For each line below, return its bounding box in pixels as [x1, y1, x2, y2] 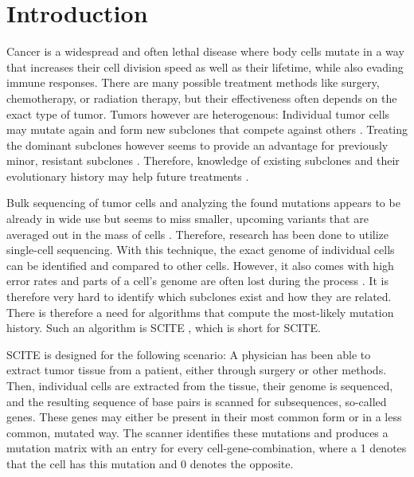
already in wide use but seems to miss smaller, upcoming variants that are [6, 210, 369, 227]
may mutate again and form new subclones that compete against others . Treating [6, 121, 408, 138]
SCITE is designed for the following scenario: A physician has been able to [6, 346, 371, 362]
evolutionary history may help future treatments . [6, 167, 249, 184]
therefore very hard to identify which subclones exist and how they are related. [6, 288, 392, 305]
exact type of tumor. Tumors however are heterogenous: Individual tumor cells [6, 105, 390, 122]
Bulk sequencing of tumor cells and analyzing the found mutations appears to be [6, 194, 400, 211]
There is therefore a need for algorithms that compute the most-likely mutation [6, 303, 394, 320]
